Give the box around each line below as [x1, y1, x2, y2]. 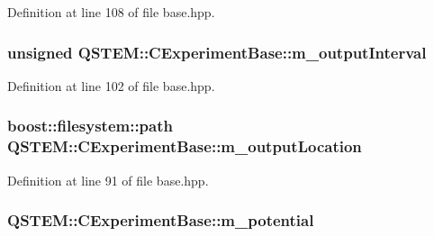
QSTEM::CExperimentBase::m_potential [7, 209, 314, 231]
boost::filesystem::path [7, 114, 173, 137]
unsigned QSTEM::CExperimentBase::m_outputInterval [7, 41, 427, 63]
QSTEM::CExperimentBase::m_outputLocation [7, 135, 362, 158]
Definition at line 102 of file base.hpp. [7, 76, 215, 95]
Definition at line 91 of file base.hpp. [7, 170, 209, 189]
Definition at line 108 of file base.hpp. [7, 3, 215, 21]
